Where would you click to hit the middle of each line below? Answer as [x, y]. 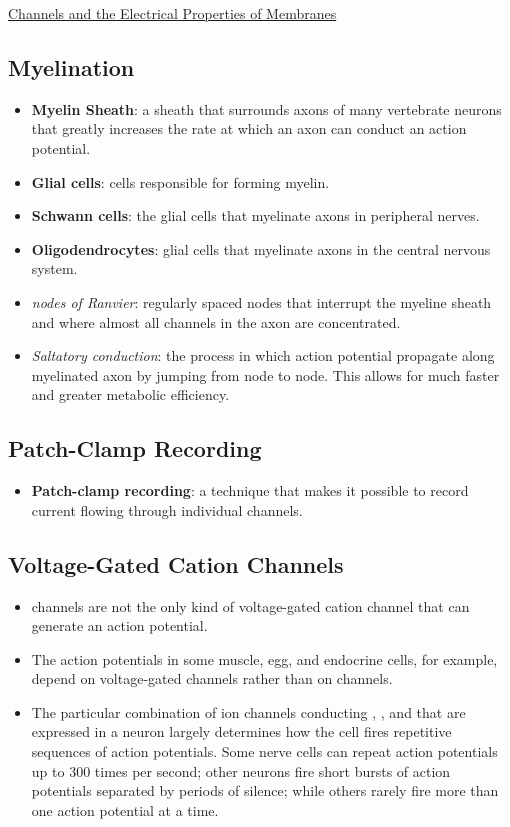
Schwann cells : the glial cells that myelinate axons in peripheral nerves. [255, 215]
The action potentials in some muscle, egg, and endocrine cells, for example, [264, 658]
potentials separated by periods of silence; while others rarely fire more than [265, 790]
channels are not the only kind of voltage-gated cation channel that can [250, 605]
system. [54, 268]
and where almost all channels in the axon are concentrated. [216, 321]
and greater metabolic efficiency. [130, 394]
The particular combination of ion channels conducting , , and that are [248, 711]
